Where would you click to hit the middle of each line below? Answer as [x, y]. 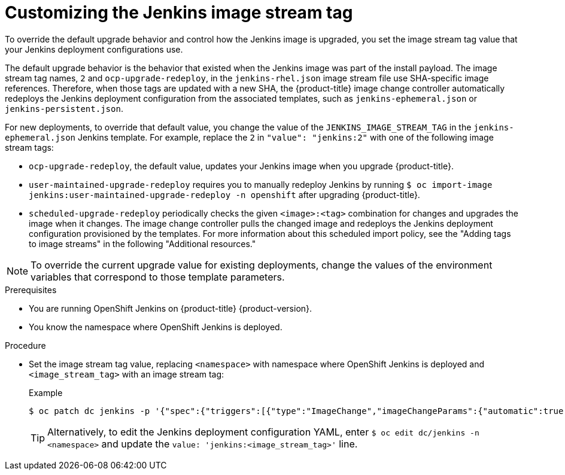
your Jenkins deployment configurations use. [94, 49]
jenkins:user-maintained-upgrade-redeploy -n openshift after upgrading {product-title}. [224, 194]
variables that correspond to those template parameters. [158, 277]
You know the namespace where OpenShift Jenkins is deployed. [156, 327]
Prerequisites [31, 290]
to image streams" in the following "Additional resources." [142, 243]
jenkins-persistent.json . [64, 108]
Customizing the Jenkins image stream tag [179, 13]
